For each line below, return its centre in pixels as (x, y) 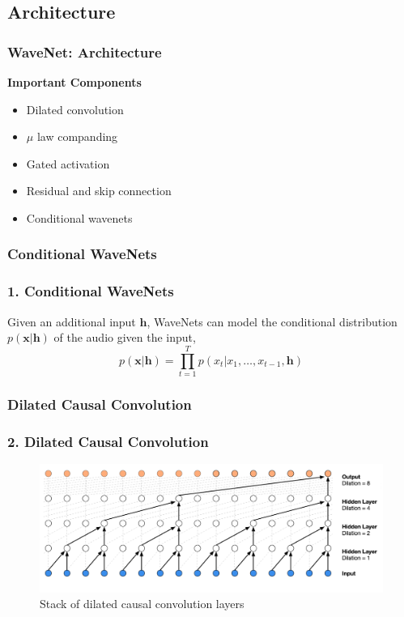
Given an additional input (72, 321)
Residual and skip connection (99, 191)
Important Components (74, 82)
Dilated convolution (75, 109)
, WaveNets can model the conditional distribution (272, 321)
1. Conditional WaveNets (91, 291)
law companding (77, 136)
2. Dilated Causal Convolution (108, 441)
